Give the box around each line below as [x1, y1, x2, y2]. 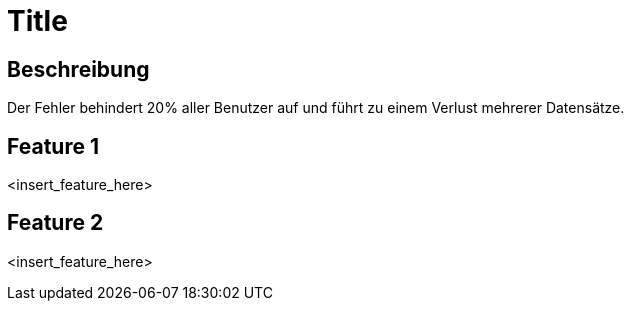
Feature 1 [7, 133, 99, 159]
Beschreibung [7, 56, 150, 82]
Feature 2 [7, 210, 104, 236]
